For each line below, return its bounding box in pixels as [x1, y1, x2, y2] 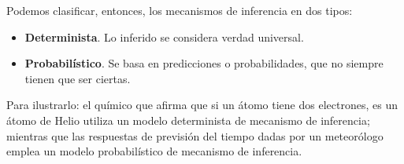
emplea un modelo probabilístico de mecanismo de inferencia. [6, 143, 302, 159]
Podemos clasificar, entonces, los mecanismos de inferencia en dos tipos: [6, 2, 353, 18]
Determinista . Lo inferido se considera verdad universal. [24, 28, 304, 45]
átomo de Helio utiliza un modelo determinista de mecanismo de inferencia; [6, 111, 370, 128]
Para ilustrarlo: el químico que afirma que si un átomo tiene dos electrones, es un [6, 97, 398, 113]
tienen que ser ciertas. [24, 70, 131, 86]
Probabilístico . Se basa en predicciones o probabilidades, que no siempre [24, 55, 384, 71]
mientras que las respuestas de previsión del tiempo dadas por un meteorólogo [6, 127, 384, 144]
